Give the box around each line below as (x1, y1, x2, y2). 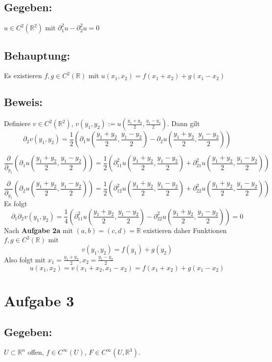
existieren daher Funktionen (143, 225, 227, 235)
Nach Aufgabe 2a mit (4, 225, 73, 235)
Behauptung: (4, 47, 70, 63)
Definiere (4, 118, 31, 128)
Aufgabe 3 (4, 291, 74, 310)
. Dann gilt (167, 118, 200, 128)
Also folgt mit (4, 254, 45, 264)
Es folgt (4, 198, 27, 209)
